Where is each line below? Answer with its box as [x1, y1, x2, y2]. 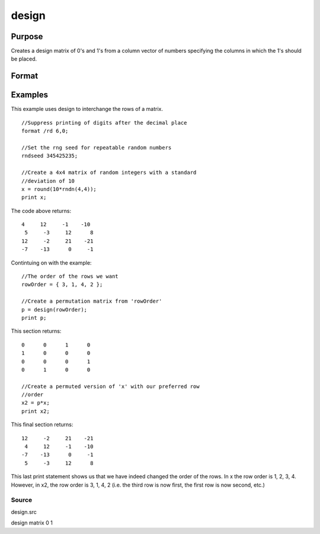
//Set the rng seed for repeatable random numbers [21, 144, 172, 151]
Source [11, 496, 33, 504]
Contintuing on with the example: [11, 259, 92, 266]
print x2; [21, 408, 50, 415]
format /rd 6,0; [21, 128, 69, 135]
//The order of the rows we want [21, 273, 119, 280]
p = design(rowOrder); [21, 306, 88, 313]
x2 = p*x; [21, 399, 50, 406]
